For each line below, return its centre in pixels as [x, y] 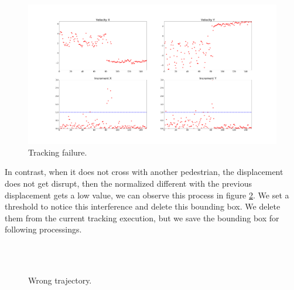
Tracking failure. [58, 152]
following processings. [43, 229]
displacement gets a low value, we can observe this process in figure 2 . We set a [147, 195]
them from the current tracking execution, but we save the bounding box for [142, 217]
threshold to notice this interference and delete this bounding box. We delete [143, 206]
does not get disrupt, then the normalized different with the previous [128, 183]
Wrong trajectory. [60, 280]
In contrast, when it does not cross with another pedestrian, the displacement [144, 172]
